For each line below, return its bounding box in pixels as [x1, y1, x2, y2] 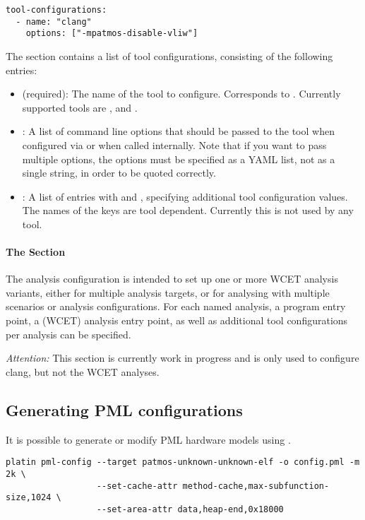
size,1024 [6, 492, 52, 503]
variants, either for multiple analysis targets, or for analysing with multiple [6, 285, 330, 300]
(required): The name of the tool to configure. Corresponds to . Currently [22, 86, 341, 101]
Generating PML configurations [6, 398, 243, 420]
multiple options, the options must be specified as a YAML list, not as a [22, 151, 335, 166]
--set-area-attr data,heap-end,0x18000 [96, 504, 284, 514]
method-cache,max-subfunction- [182, 480, 330, 491]
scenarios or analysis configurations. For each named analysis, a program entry [6, 299, 346, 314]
